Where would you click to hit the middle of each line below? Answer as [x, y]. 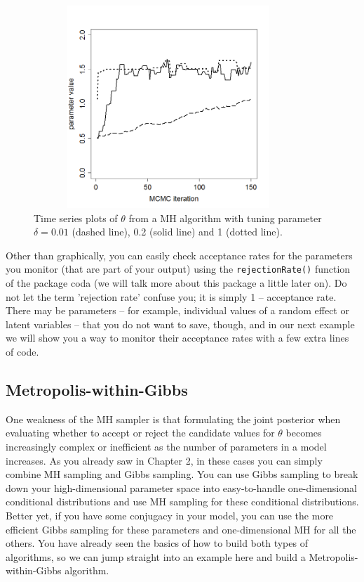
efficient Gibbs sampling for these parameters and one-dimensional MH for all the [181, 529]
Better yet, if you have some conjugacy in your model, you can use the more [170, 515]
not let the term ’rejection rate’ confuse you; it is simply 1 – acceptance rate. [171, 296]
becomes [304, 433]
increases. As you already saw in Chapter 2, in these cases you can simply [164, 460]
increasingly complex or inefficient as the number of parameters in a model [166, 446]
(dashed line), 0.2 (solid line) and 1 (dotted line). [177, 232]
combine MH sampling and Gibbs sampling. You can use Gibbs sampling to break [182, 474]
